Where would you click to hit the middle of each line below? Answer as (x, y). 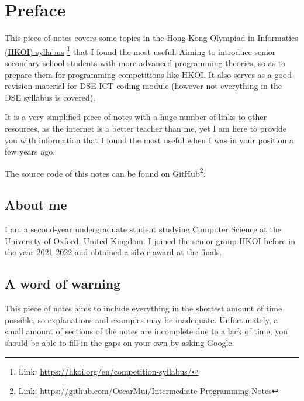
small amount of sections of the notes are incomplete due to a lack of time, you (146, 331)
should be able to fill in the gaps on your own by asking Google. (120, 342)
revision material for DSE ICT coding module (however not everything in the (143, 86)
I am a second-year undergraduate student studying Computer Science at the (143, 229)
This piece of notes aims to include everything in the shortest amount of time (144, 308)
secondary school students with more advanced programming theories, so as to (145, 62)
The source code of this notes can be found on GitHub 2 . (105, 172)
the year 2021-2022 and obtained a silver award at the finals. (113, 252)
